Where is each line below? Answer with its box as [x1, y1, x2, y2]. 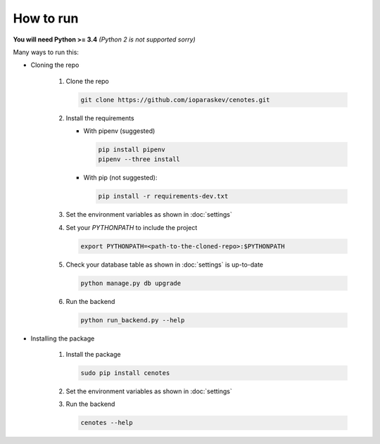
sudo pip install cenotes [80, 369, 170, 377]
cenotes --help [80, 419, 133, 427]
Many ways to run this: [13, 48, 79, 56]
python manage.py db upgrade [80, 279, 182, 287]
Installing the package [30, 334, 95, 343]
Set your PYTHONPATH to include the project [65, 223, 198, 231]
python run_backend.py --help [80, 316, 185, 324]
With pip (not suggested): [83, 173, 158, 182]
